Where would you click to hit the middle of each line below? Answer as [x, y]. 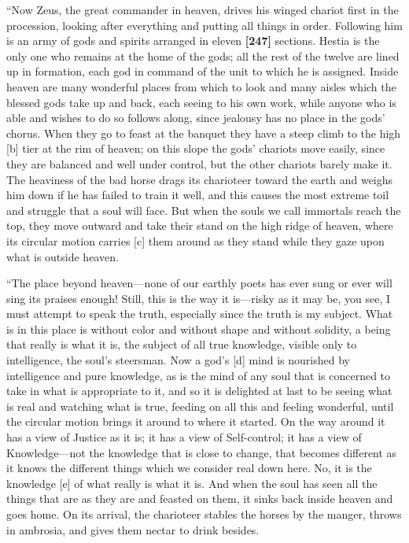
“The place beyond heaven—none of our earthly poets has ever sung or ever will [199, 283]
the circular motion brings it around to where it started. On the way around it [196, 421]
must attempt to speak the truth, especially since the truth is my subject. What [200, 314]
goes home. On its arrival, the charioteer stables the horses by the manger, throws [204, 514]
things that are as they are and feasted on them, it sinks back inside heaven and [200, 499]
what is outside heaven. [63, 256]
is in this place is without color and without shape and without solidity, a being [199, 329]
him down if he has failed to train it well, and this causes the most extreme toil [198, 195]
